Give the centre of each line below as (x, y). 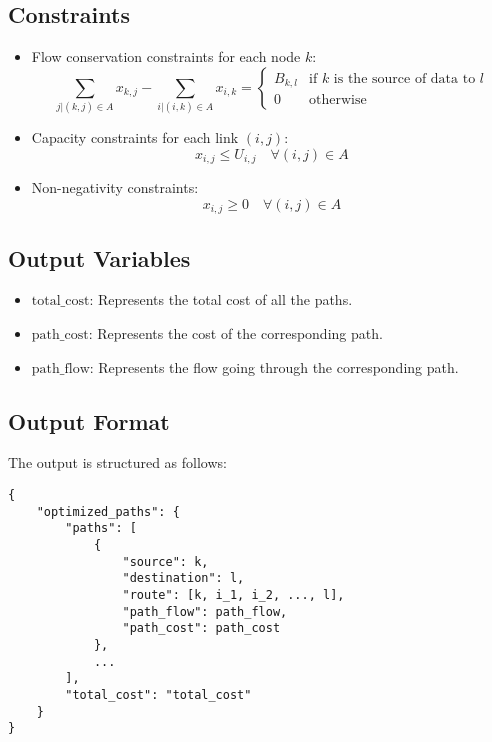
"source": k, (165, 561)
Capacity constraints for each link (135, 137)
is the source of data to (404, 78)
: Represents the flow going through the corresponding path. (274, 366)
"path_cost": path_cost (201, 628)
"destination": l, (183, 578)
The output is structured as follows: (117, 462)
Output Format (89, 420)
